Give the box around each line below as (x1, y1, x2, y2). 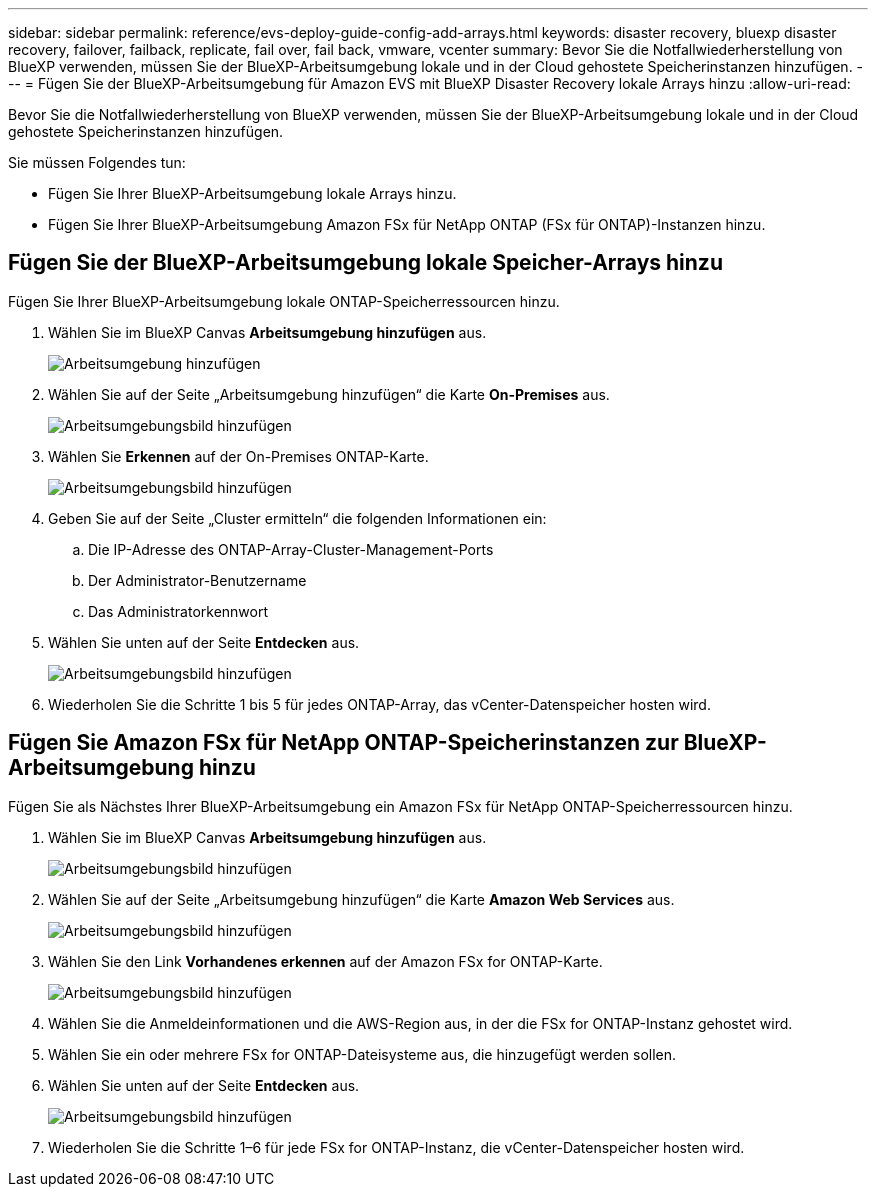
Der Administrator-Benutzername (88, 571, 307, 589)
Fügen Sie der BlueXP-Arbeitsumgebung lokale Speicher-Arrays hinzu (8, 250, 723, 276)
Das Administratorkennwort (88, 602, 269, 620)
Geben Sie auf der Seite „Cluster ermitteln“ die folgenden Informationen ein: (48, 509, 547, 527)
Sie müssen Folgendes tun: (8, 154, 186, 171)
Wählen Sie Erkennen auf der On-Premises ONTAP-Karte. (48, 447, 429, 465)
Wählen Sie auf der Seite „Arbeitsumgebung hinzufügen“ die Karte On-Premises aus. (48, 385, 610, 403)
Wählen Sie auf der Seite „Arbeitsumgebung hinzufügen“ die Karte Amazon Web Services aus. (48, 890, 675, 908)
